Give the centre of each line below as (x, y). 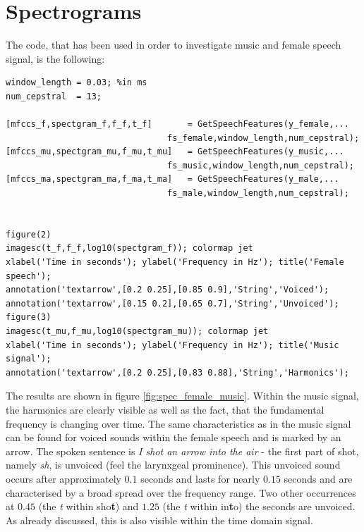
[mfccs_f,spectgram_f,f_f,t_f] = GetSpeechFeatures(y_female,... (177, 124)
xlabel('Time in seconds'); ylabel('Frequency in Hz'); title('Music (172, 345)
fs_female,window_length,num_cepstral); (263, 138)
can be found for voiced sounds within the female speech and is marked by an (174, 437)
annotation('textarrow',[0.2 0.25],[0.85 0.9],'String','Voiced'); (168, 290)
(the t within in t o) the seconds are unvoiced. (259, 506)
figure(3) (29, 317)
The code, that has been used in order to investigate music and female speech (174, 45)
